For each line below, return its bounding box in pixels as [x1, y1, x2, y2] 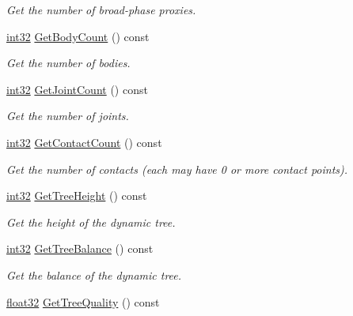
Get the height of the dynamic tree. [6, 213, 176, 230]
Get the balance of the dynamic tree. [6, 266, 182, 283]
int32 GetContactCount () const [6, 134, 162, 150]
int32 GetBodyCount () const [6, 28, 150, 44]
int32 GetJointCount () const [6, 81, 148, 97]
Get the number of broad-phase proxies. [6, 2, 196, 17]
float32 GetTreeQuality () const [6, 293, 160, 310]
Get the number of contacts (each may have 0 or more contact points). [6, 160, 348, 177]
